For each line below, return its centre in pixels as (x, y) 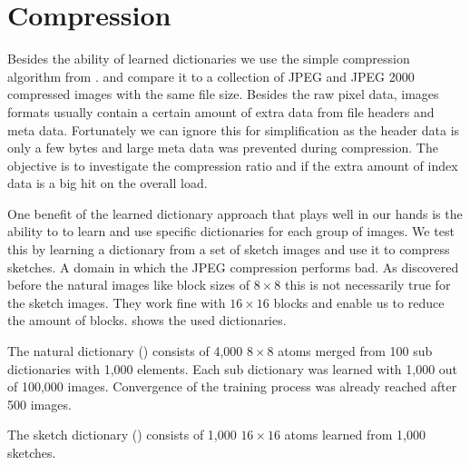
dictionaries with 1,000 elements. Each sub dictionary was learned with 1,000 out (233, 368)
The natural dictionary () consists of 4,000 (125, 351)
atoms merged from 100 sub (355, 351)
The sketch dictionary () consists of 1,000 (122, 435)
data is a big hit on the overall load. (108, 183)
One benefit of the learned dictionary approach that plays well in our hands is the (235, 213)
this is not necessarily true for (367, 285)
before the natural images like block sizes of (129, 285)
